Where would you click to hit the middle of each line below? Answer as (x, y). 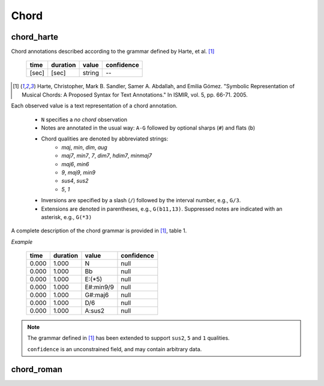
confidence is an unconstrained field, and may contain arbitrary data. (115, 349)
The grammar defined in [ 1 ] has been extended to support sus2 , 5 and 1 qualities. (129, 338)
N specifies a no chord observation (84, 119)
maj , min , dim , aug (84, 147)
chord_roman (37, 369)
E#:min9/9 (99, 287)
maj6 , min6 (75, 164)
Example (22, 242)
